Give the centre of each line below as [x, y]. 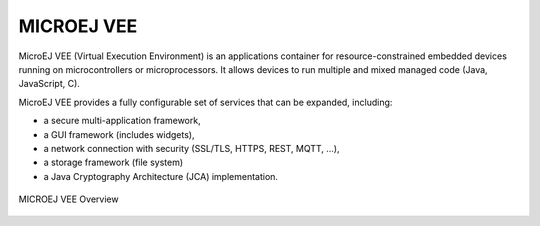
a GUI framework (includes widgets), [119, 134]
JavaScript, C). [49, 84]
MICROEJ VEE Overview [68, 199]
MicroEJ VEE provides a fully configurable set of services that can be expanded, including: [205, 102]
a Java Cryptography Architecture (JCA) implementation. [161, 176]
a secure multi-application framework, [122, 121]
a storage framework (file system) [113, 162]
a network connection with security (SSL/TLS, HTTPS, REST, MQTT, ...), [191, 148]
